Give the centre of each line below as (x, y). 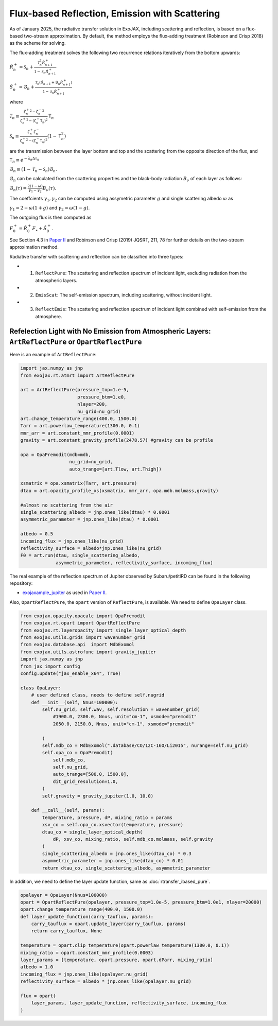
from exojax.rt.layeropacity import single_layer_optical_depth (103, 630)
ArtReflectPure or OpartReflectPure (76, 342)
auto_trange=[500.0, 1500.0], (91, 774)
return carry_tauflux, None (67, 931)
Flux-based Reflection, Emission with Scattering (115, 13)
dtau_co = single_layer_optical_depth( (92, 832)
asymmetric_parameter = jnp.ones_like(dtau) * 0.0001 (90, 519)
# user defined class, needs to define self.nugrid (98, 695)
